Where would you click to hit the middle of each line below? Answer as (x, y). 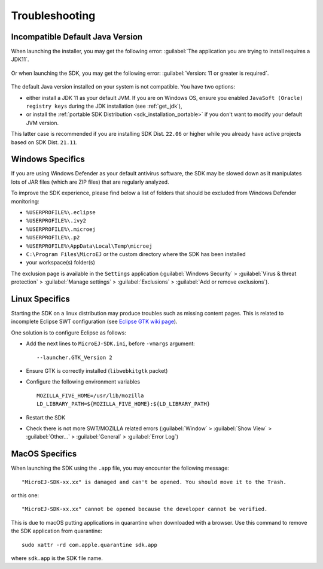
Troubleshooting (53, 16)
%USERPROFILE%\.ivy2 (56, 221)
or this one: (25, 495)
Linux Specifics (40, 299)
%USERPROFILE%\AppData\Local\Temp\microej (89, 246)
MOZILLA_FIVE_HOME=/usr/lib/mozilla (90, 395)
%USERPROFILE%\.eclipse (61, 213)
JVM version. (42, 123)
